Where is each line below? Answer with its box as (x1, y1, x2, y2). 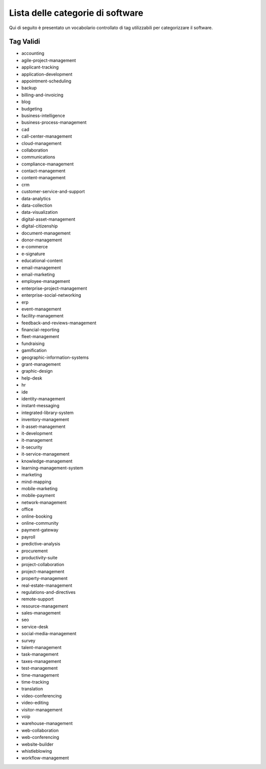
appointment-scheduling (21, 78, 71, 84)
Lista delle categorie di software (9, 7, 144, 18)
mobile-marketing (21, 486, 58, 492)
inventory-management (21, 417, 69, 423)
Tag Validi (9, 38, 40, 46)
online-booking (21, 513, 53, 519)
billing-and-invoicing (21, 92, 64, 98)
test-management (21, 665, 58, 671)
